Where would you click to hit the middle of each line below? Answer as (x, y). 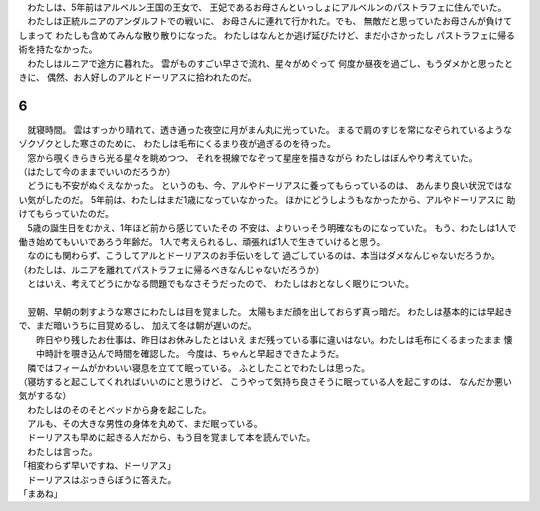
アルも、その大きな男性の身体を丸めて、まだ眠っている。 (145, 424)
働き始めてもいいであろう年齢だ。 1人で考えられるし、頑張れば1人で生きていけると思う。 (202, 241)
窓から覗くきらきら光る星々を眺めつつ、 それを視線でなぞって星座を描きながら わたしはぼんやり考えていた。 (252, 157)
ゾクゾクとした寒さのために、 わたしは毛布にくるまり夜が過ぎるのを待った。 (177, 144)
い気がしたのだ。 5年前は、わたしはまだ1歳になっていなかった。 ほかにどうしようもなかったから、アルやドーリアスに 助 (267, 199)
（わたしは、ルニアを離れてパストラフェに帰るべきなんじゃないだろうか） (171, 269)
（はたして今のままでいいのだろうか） (97, 172)
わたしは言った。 (62, 451)
